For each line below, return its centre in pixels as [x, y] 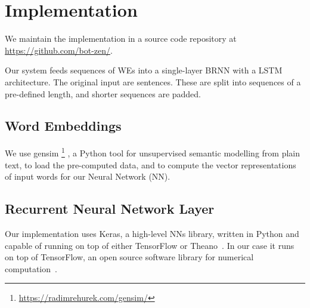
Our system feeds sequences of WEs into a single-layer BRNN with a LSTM [144, 70]
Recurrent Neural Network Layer [110, 209]
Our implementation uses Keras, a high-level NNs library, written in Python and [152, 233]
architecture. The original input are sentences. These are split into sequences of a [153, 81]
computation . [31, 268]
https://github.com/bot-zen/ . [59, 50]
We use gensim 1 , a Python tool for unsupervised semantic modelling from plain [153, 152]
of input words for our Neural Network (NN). [88, 176]
